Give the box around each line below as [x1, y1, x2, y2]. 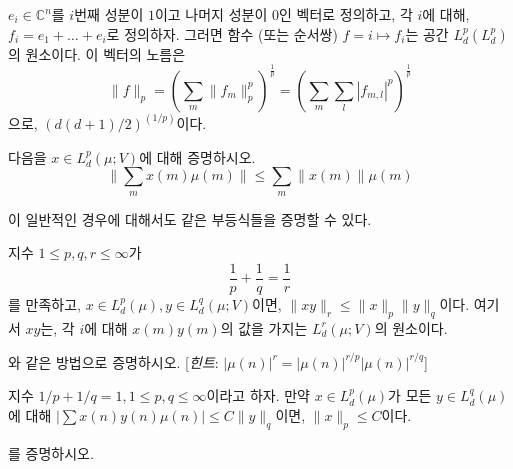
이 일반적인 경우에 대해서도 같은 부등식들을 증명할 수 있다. [8, 208, 372, 229]
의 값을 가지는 [220, 317, 308, 338]
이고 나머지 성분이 [154, 4, 268, 24]
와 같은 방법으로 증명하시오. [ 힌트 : [8, 351, 219, 372]
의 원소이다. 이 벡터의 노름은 [8, 43, 186, 64]
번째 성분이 [74, 4, 144, 24]
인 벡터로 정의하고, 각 [278, 4, 413, 24]
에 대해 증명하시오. [139, 146, 256, 167]
